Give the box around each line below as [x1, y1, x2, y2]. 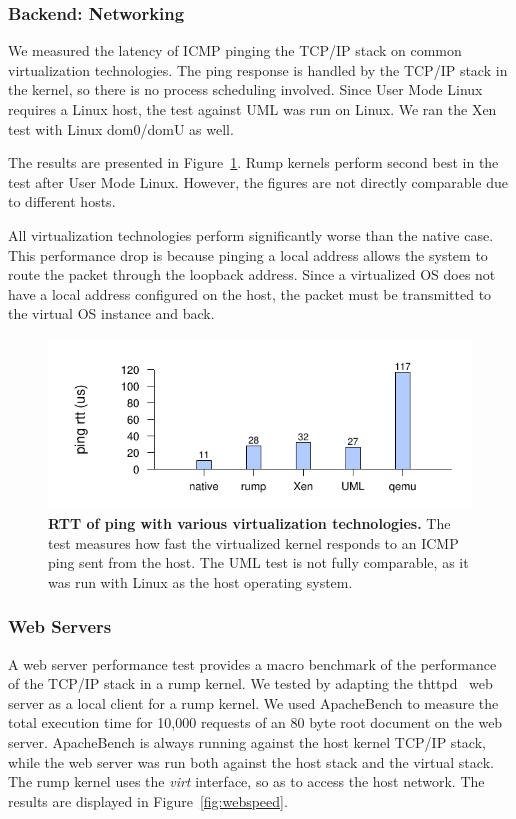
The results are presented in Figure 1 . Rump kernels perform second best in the [8, 152, 499, 173]
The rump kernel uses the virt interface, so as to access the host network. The [8, 771, 485, 792]
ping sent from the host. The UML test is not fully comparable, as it [48, 552, 469, 573]
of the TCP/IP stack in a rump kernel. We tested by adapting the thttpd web [8, 673, 493, 694]
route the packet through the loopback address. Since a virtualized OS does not [8, 264, 496, 285]
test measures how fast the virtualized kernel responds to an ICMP [48, 532, 459, 553]
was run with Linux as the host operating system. [48, 571, 353, 592]
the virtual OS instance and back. [8, 303, 215, 324]
